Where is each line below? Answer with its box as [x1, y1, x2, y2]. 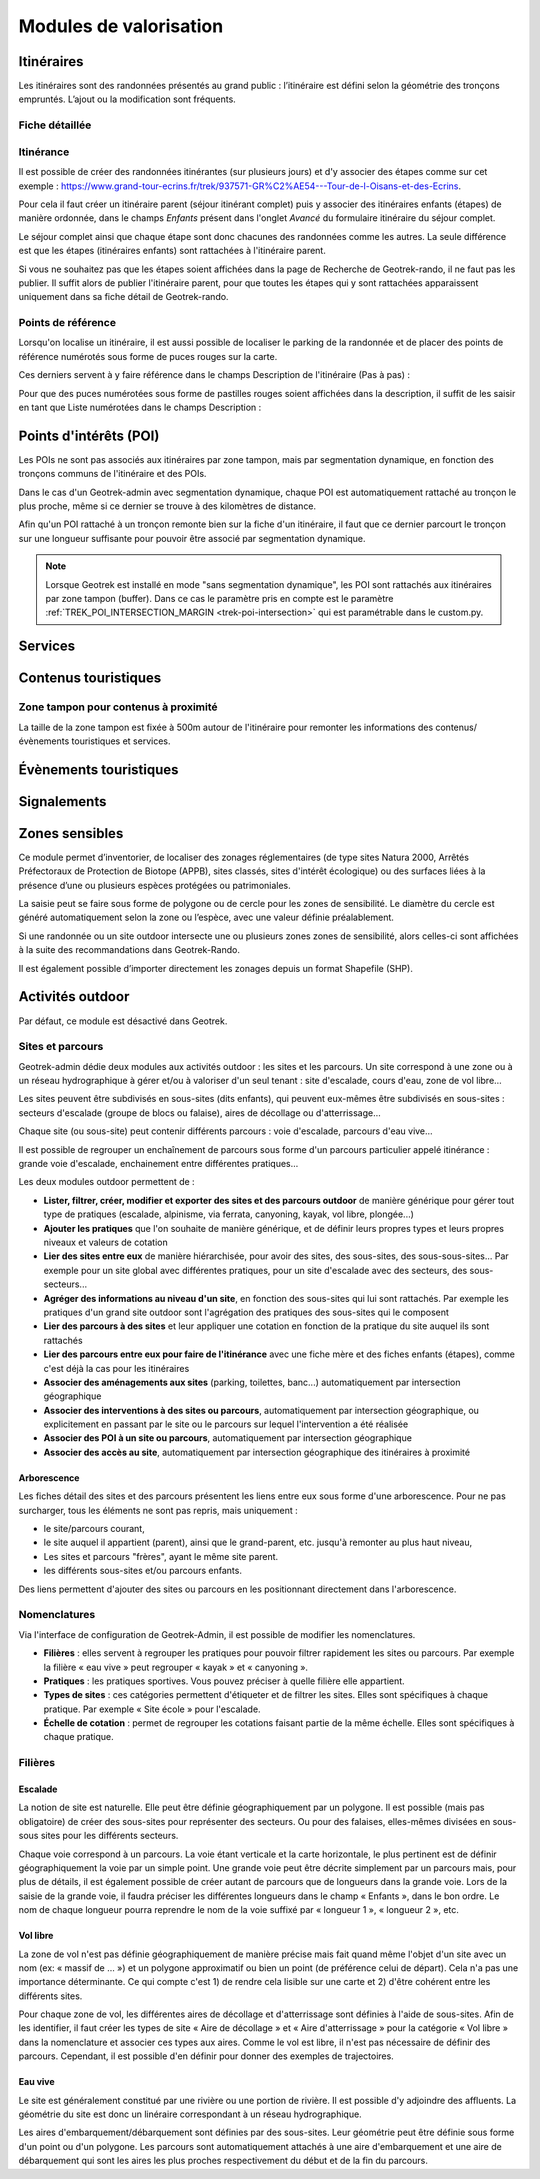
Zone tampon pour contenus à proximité [18, 700, 219, 714]
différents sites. [18, 1990, 83, 2002]
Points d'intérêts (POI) [18, 427, 160, 444]
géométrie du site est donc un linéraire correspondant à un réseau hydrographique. [18, 2108, 362, 2120]
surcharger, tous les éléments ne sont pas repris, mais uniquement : [18, 1504, 299, 1516]
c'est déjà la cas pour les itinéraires [43, 1362, 190, 1374]
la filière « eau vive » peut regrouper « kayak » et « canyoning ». [43, 1661, 309, 1673]
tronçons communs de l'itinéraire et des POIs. [18, 468, 207, 480]
